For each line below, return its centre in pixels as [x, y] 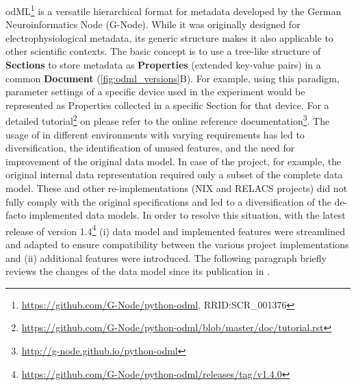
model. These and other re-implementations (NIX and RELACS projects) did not [177, 188]
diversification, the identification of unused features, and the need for [150, 148]
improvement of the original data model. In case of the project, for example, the [174, 161]
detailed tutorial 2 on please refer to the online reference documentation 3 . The [168, 120]
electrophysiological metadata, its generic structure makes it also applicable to [169, 37]
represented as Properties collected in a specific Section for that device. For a [167, 105]
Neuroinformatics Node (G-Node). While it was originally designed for [153, 24]
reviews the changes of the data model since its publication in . [138, 271]
